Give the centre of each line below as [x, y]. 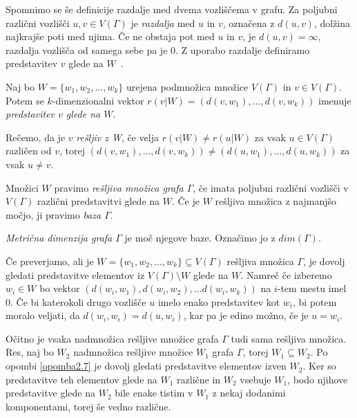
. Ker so [319, 366]
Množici [22, 187]
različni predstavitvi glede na [98, 201]
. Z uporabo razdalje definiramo [243, 49]
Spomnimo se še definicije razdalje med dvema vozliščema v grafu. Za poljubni [172, 9]
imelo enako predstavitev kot [219, 301]
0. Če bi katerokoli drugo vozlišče [76, 301]
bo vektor [60, 288]
